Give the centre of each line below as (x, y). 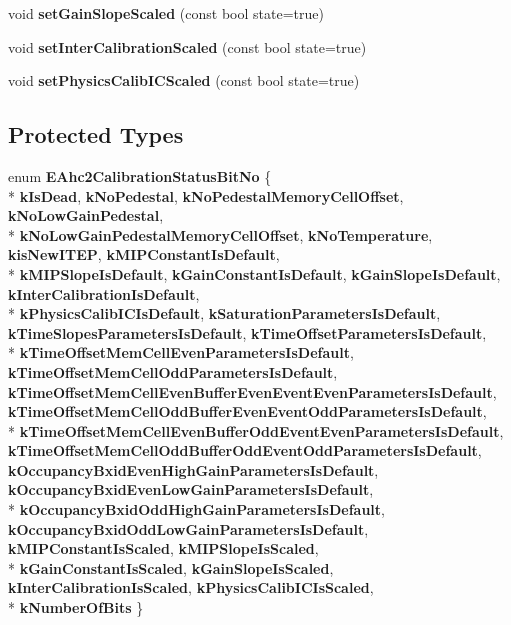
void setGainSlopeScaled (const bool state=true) (166, 13)
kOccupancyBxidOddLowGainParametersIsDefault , (188, 528)
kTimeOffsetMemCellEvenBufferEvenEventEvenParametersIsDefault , (252, 391)
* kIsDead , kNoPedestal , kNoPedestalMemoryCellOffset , (206, 195)
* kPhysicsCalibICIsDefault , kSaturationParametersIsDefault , (224, 313)
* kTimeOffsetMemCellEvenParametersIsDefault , (181, 352)
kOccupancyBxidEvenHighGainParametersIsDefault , (193, 469)
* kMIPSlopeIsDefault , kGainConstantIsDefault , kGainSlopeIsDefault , (254, 273)
